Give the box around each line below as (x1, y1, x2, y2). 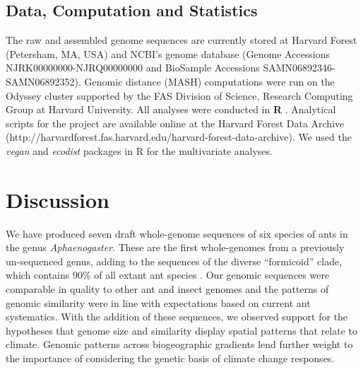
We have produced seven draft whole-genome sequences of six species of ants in (6, 226, 348, 241)
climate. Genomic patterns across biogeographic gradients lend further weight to (6, 337, 353, 352)
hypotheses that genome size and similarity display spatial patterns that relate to (6, 323, 358, 337)
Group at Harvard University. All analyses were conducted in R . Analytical (6, 102, 336, 117)
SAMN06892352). (6, 74, 81, 88)
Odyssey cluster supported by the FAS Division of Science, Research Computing (6, 88, 353, 103)
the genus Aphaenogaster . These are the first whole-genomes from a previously (6, 240, 345, 255)
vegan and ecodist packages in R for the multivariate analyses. (6, 143, 273, 158)
